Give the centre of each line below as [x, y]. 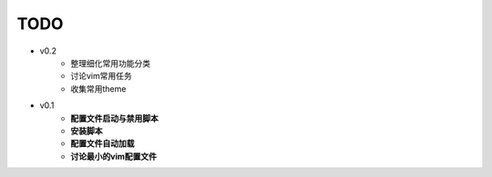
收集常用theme [98, 88]
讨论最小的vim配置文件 [113, 156]
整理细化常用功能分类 [110, 63]
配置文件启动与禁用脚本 [114, 118]
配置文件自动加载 [102, 143]
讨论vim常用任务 [101, 76]
